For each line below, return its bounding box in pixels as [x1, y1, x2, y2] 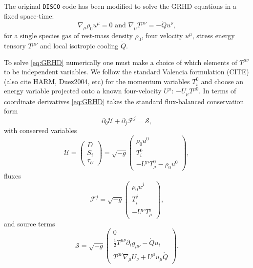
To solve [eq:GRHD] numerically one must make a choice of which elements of [4, 57, 237, 67]
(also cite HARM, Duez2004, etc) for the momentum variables [4, 76, 190, 86]
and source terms [4, 218, 55, 228]
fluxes [4, 170, 21, 180]
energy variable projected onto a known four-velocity [4, 86, 162, 96]
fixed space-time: [4, 10, 54, 21]
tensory [4, 41, 26, 51]
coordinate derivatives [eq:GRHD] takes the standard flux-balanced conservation [4, 96, 244, 106]
